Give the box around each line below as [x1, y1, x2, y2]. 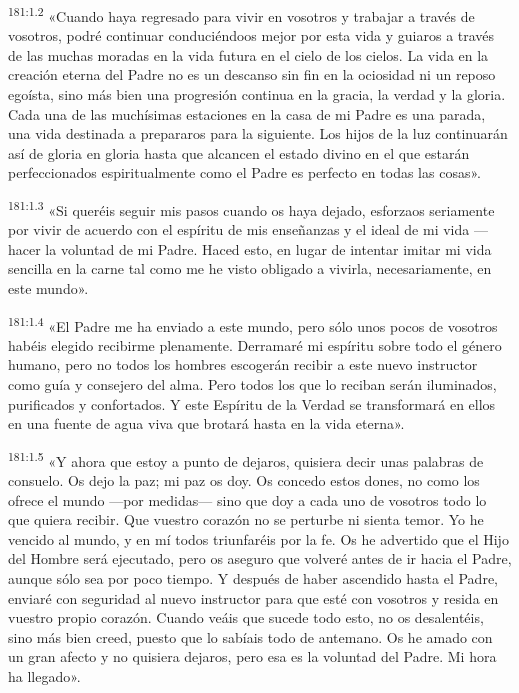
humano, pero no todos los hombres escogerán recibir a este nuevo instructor [8, 354, 478, 375]
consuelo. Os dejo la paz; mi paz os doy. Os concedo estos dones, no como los [8, 470, 480, 491]
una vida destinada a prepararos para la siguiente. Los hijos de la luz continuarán [8, 123, 508, 144]
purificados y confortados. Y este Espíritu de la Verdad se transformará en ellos [8, 393, 496, 414]
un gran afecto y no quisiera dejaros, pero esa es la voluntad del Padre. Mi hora [8, 646, 497, 667]
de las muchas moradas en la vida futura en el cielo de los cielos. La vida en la [8, 44, 489, 65]
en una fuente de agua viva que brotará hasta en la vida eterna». [8, 413, 405, 434]
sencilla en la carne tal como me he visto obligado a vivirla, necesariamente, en [8, 258, 492, 279]
